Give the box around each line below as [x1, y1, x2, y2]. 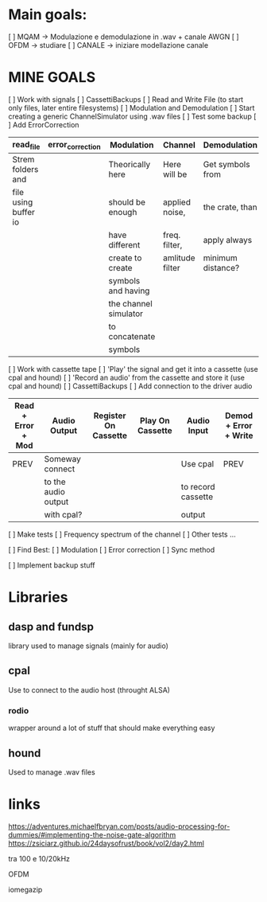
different [108, 240, 141, 251]
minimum [203, 252, 238, 264]
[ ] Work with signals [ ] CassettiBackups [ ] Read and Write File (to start [8, 94, 244, 104]
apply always [203, 235, 253, 246]
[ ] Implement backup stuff [8, 560, 95, 570]
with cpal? [44, 510, 83, 521]
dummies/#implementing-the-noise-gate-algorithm [8, 830, 176, 839]
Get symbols [203, 159, 250, 170]
